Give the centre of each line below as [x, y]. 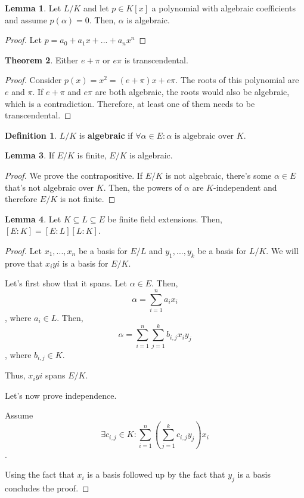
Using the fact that [40, 474]
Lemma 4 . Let [33, 219]
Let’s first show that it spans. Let [66, 283]
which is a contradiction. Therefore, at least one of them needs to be [130, 103]
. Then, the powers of [142, 187]
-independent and [245, 187]
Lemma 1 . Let [33, 8]
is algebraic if [106, 135]
